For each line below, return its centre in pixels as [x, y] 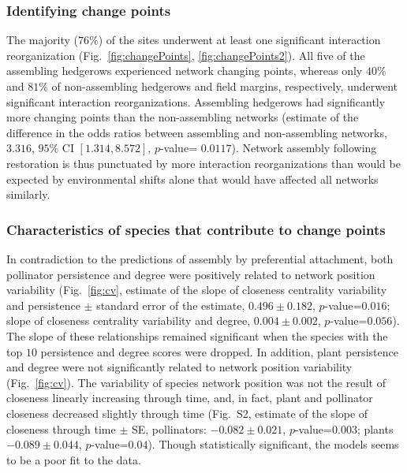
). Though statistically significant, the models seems [273, 444]
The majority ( [43, 40]
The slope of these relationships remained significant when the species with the [197, 335]
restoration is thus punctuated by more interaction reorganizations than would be [203, 163]
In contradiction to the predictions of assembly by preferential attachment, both [200, 258]
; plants [375, 428]
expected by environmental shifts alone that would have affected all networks [192, 179]
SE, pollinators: [169, 428]
